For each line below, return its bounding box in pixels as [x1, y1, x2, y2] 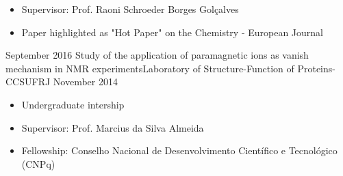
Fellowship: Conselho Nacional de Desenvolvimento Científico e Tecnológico [21, 143, 338, 158]
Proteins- [297, 61, 335, 75]
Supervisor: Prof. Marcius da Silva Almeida [21, 120, 204, 134]
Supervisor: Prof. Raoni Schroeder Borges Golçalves [21, 2, 239, 16]
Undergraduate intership [21, 97, 125, 111]
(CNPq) [21, 156, 55, 171]
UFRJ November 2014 [25, 74, 118, 89]
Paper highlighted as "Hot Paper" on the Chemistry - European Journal [21, 25, 323, 39]
